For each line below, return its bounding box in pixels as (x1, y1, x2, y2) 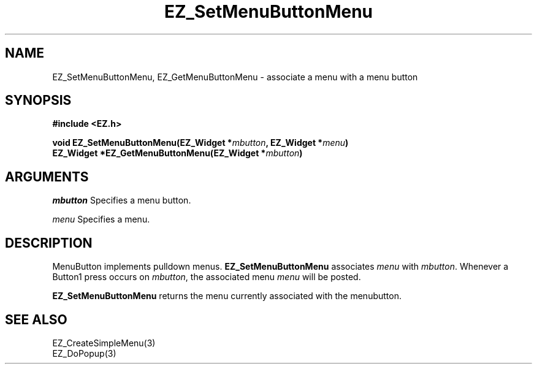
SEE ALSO (5, 311, 67, 327)
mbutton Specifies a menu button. (52, 195, 191, 206)
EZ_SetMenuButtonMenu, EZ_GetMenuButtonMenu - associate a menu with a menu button (52, 71, 418, 82)
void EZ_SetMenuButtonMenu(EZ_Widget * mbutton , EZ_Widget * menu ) (52, 137, 349, 148)
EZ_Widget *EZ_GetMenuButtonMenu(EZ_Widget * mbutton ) (52, 148, 303, 159)
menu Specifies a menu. (52, 214, 150, 225)
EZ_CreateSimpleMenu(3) (52, 337, 156, 348)
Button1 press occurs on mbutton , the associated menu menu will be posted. (52, 272, 361, 283)
